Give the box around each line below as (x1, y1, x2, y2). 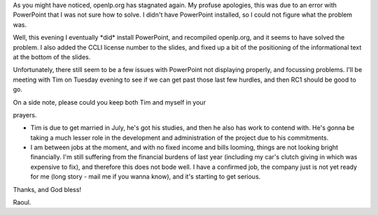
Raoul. (13, 198, 31, 207)
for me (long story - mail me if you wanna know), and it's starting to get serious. (30, 172, 261, 181)
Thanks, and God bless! (13, 185, 82, 193)
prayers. (13, 110, 37, 119)
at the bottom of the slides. (13, 52, 91, 61)
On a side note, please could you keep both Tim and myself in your (13, 98, 206, 106)
